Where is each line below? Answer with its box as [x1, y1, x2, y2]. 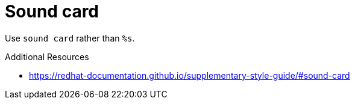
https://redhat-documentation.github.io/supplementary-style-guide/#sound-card [29, 70, 350, 81]
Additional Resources [5, 51, 89, 62]
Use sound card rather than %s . [5, 32, 135, 43]
